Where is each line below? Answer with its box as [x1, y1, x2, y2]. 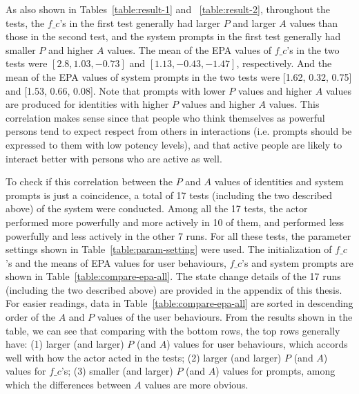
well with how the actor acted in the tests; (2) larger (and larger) [6, 350, 282, 364]
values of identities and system [214, 174, 344, 189]
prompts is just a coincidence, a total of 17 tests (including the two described [6, 187, 333, 202]
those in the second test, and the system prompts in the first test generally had [6, 29, 341, 44]
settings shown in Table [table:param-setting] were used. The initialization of [6, 242, 332, 256]
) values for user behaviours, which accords [166, 337, 348, 351]
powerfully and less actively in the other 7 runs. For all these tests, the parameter [6, 228, 351, 243]
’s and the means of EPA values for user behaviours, [6, 255, 226, 270]
